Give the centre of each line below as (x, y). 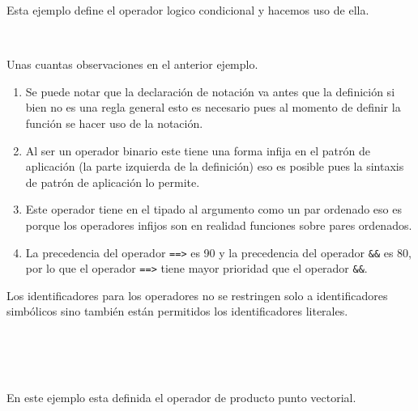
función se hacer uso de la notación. (114, 123)
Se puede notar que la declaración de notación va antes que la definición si (210, 91)
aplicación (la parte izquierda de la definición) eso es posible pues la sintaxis (215, 166)
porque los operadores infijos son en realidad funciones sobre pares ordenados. (219, 225)
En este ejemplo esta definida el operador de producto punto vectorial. (181, 397)
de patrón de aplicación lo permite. (113, 182)
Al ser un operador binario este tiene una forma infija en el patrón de (198, 150)
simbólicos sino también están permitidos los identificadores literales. (177, 311)
